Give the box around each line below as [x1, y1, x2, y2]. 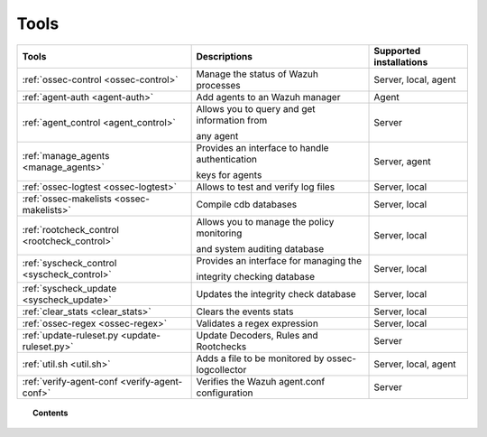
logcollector [196, 363, 247, 376]
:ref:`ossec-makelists [22, 192, 112, 205]
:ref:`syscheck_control [22, 256, 117, 269]
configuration [196, 386, 253, 399]
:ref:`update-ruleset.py [22, 329, 119, 341]
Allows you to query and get [196, 102, 316, 115]
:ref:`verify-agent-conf [22, 375, 118, 387]
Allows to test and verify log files [196, 181, 335, 193]
